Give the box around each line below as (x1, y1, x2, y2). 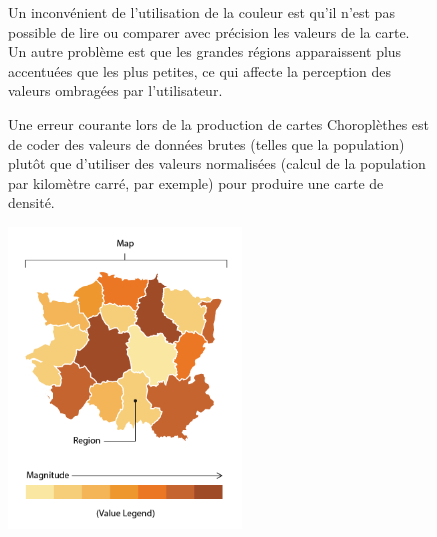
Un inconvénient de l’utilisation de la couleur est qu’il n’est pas (8, 2, 395, 22)
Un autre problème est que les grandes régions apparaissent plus (8, 41, 402, 62)
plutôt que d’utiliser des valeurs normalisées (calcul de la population (8, 153, 426, 174)
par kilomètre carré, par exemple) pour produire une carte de (8, 172, 384, 193)
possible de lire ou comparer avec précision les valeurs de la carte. (8, 21, 410, 42)
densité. (8, 192, 55, 213)
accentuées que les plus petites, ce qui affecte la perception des (8, 60, 392, 81)
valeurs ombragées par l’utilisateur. (8, 80, 223, 101)
